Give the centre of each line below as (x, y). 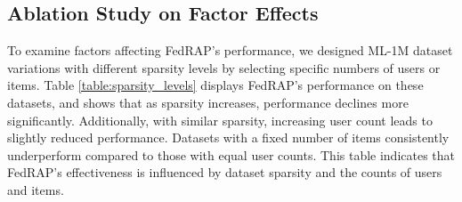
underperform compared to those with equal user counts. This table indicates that (231, 154)
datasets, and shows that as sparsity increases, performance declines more (208, 102)
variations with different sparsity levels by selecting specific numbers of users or (224, 67)
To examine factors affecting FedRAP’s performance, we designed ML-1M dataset (230, 50)
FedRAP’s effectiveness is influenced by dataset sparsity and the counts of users (225, 172)
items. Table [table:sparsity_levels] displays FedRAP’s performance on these (215, 85)
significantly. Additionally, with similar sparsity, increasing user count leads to (220, 120)
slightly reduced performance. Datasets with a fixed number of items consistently (228, 137)
